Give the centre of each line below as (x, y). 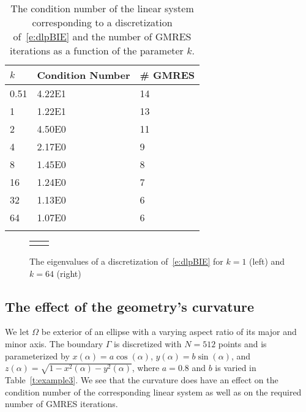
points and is (242, 343)
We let (17, 332)
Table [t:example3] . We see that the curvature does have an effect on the (142, 379)
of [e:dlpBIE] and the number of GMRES (102, 36)
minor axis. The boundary (54, 343)
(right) (69, 273)
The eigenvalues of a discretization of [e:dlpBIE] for (126, 261)
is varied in (236, 368)
